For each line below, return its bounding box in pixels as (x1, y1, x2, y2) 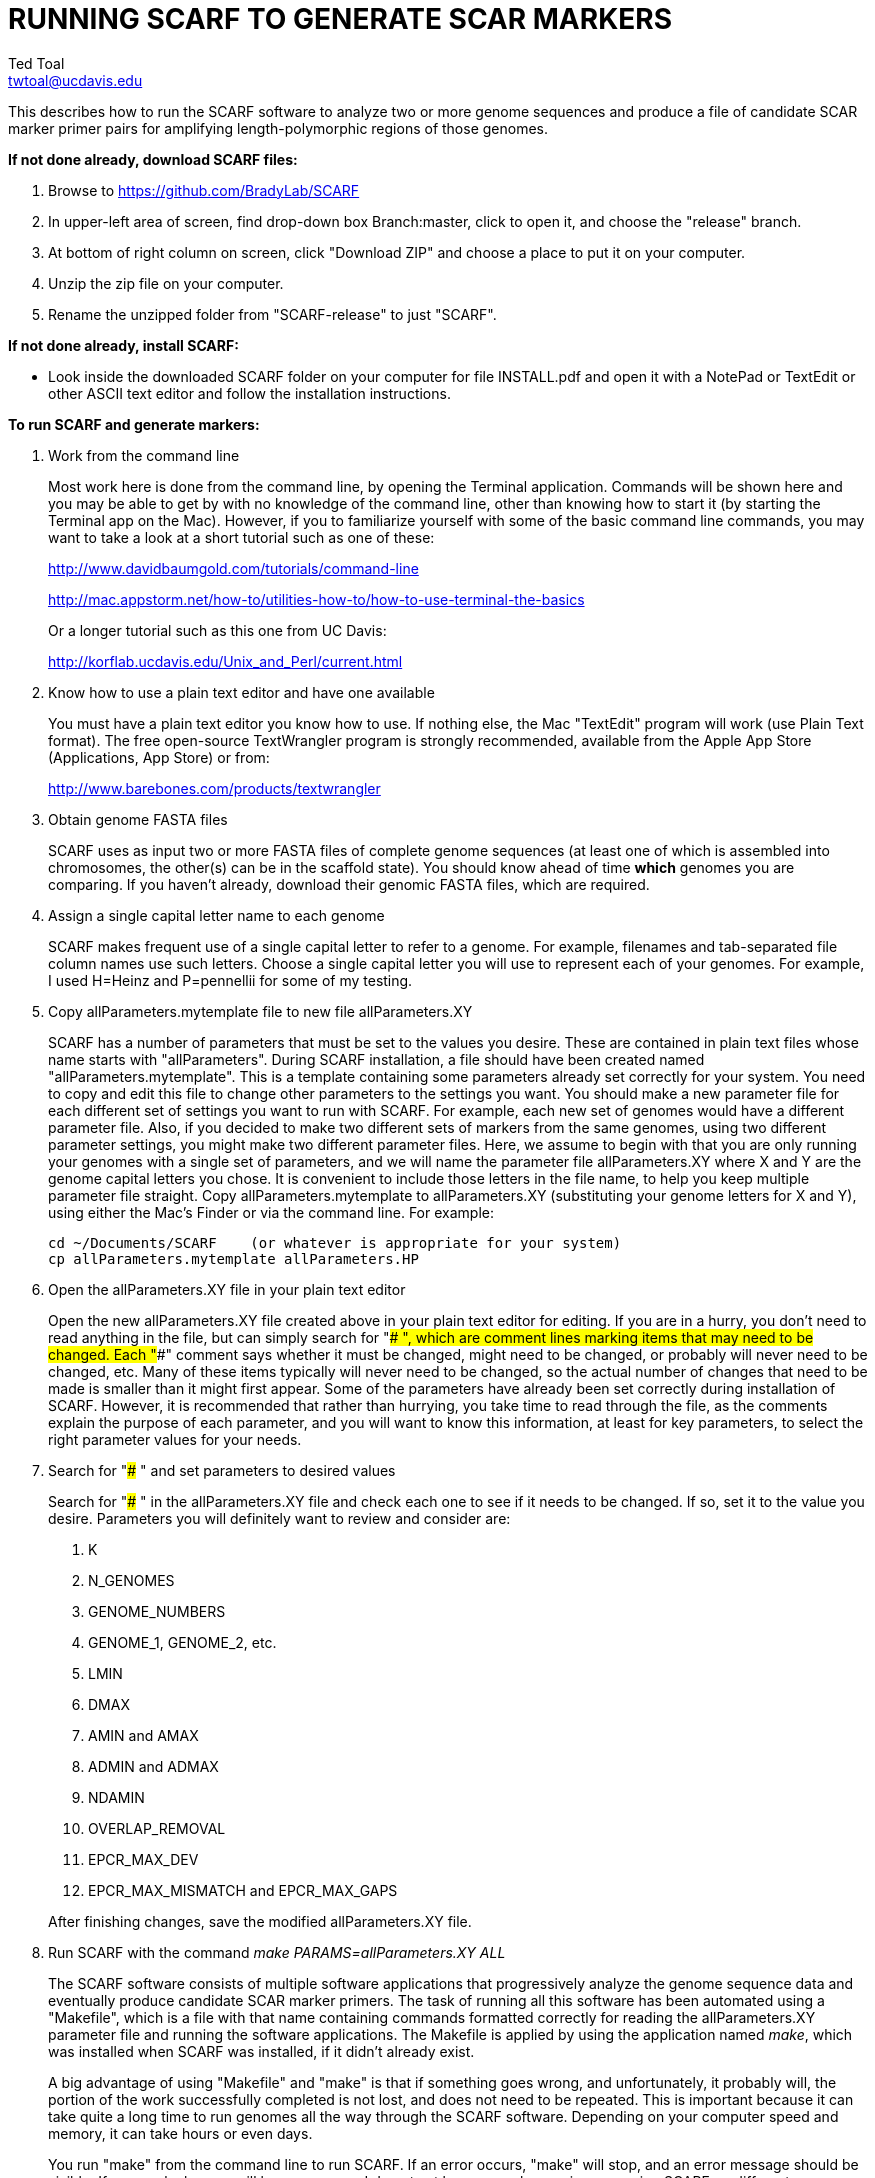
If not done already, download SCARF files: (8, 150, 298, 168)
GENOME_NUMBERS (88, 1602, 226, 1620)
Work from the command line (48, 446, 240, 464)
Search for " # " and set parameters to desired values (48, 1461, 396, 1479)
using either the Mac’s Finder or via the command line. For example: (48, 1203, 494, 1221)
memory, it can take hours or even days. (48, 2124, 313, 2142)
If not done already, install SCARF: (8, 336, 239, 354)
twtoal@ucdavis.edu (8, 71, 143, 89)
